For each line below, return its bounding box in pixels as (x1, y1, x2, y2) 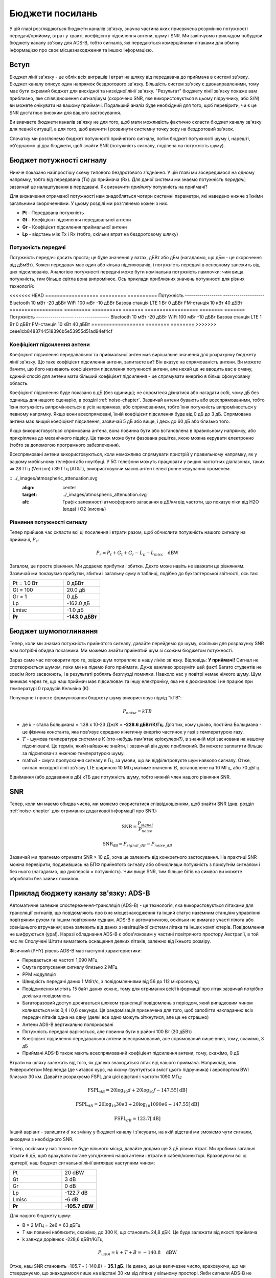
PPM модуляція (22, 971, 56, 977)
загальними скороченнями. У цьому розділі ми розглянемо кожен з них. (9, 200, 169, 207)
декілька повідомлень (22, 993, 71, 999)
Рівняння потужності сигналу (9, 518, 88, 526)
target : (22, 491, 37, 498)
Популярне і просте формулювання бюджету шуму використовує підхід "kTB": (9, 695, 182, 701)
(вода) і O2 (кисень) (62, 506, 106, 512)
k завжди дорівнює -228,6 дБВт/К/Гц (22, 1236, 103, 1242)
